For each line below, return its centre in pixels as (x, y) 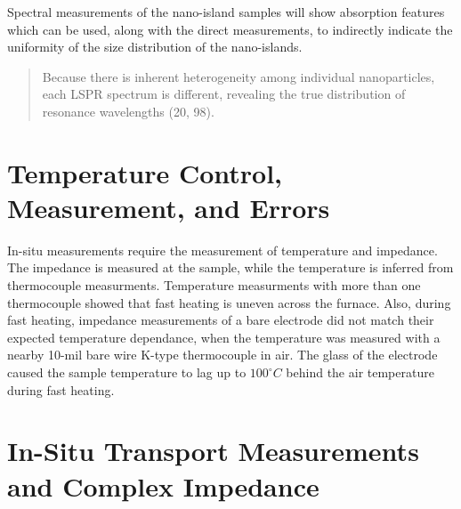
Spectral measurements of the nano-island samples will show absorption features (226, 12)
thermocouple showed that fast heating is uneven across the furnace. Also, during (229, 302)
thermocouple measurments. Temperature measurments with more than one (214, 285)
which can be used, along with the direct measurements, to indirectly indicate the (230, 29)
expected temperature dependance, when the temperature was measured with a (224, 337)
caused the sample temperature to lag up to (127, 372)
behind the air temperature (360, 372)
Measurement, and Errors (169, 207)
